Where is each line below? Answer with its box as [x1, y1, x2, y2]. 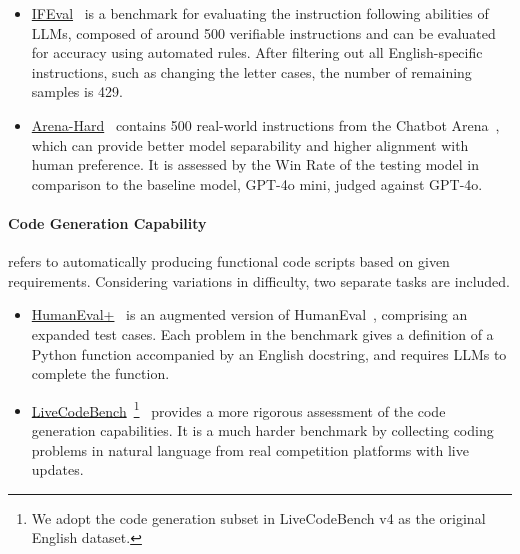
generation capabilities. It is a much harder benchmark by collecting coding [31, 419, 494, 440]
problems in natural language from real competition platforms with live [31, 439, 469, 460]
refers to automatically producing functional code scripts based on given [8, 251, 450, 272]
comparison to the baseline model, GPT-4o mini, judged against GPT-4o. [31, 173, 483, 194]
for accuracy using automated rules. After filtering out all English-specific [31, 42, 483, 63]
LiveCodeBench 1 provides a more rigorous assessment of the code [31, 397, 446, 421]
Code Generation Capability [8, 212, 207, 233]
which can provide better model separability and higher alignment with [31, 134, 469, 155]
